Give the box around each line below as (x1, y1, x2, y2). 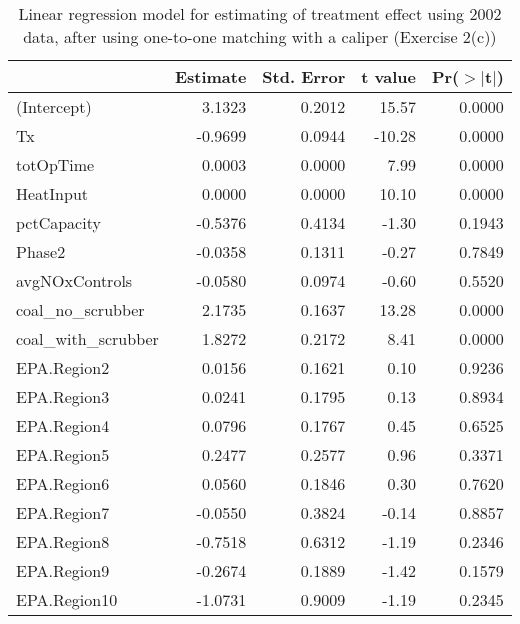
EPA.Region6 (16, 472, 110, 495)
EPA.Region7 (16, 501, 110, 524)
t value (361, 65, 416, 88)
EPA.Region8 (16, 530, 110, 553)
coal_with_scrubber (16, 327, 159, 350)
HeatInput (16, 182, 89, 205)
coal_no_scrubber (16, 298, 145, 321)
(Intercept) (16, 95, 92, 118)
